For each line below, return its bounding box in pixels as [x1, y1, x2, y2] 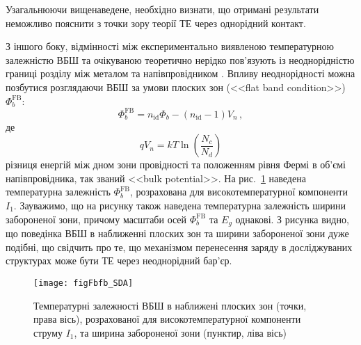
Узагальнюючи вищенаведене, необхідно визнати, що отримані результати [6, 2, 319, 16]
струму [33, 325, 63, 339]
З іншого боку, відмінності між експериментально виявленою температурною [6, 39, 335, 54]
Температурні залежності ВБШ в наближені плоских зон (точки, [33, 298, 307, 312]
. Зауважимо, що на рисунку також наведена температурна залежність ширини [13, 198, 346, 213]
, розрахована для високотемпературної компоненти [130, 184, 348, 199]
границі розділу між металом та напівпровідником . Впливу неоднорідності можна [6, 66, 355, 81]
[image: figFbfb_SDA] [33, 278, 134, 288]
